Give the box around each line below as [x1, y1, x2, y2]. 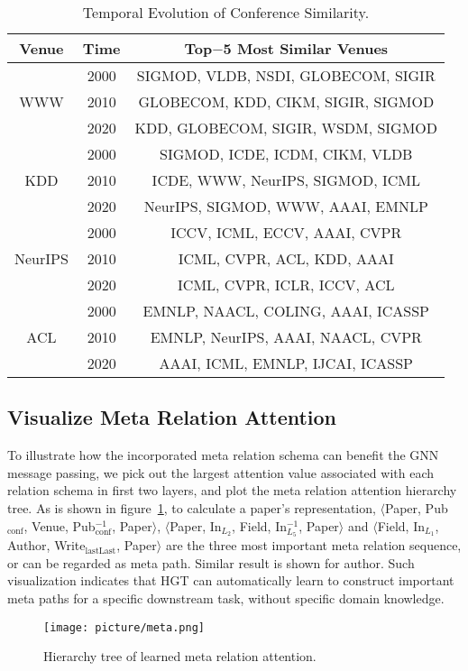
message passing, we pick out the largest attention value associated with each [7, 463, 435, 482]
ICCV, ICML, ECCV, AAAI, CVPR [170, 222, 402, 243]
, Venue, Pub [23, 516, 96, 535]
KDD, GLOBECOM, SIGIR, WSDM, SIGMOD [134, 117, 438, 138]
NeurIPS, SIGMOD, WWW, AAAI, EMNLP [143, 196, 428, 216]
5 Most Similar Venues [223, 38, 389, 59]
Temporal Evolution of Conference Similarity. [82, 2, 370, 23]
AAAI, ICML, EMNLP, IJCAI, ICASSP [159, 353, 413, 373]
